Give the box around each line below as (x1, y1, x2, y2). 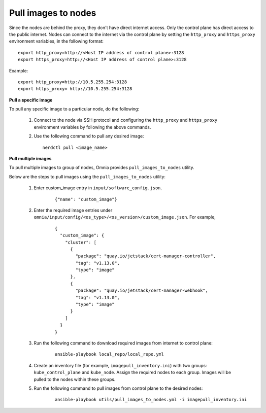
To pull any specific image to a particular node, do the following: (9, 106, 140, 112)
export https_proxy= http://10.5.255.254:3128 (18, 86, 133, 92)
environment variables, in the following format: (9, 38, 103, 44)
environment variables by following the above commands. (33, 124, 151, 130)
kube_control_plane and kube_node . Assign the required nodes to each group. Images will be (33, 370, 231, 376)
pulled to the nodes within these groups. (33, 376, 116, 382)
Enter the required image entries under (33, 207, 113, 213)
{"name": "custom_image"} (55, 196, 118, 202)
